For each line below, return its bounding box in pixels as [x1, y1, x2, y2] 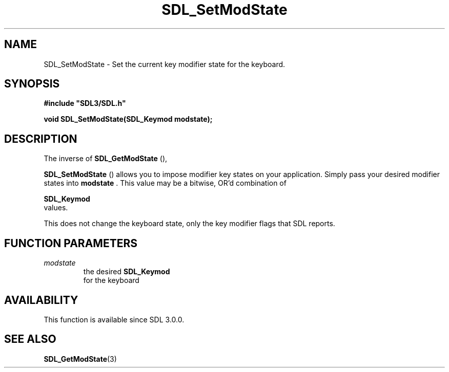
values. [44, 203, 68, 212]
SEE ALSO [4, 333, 56, 346]
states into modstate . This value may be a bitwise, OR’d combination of [44, 179, 287, 188]
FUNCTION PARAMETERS [4, 236, 137, 250]
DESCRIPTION [4, 132, 77, 145]
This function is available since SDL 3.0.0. [44, 315, 185, 324]
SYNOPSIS [4, 77, 60, 91]
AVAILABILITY [4, 293, 78, 307]
